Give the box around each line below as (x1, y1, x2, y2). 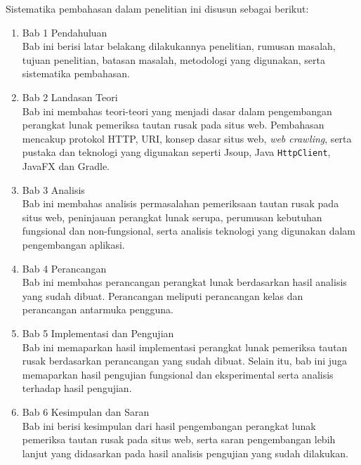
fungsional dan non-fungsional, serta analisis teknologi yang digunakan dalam (22, 223, 355, 238)
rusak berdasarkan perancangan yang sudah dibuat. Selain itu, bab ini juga (22, 353, 347, 368)
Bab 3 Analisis (22, 182, 85, 197)
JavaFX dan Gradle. (22, 159, 110, 173)
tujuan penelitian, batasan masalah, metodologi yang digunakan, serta (22, 52, 326, 67)
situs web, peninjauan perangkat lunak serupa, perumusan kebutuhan (22, 209, 322, 224)
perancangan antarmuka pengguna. (22, 302, 173, 317)
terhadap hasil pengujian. (22, 381, 132, 395)
